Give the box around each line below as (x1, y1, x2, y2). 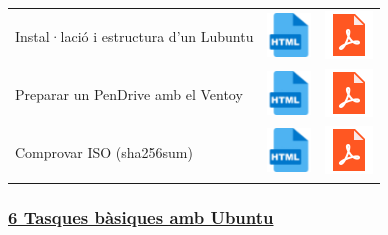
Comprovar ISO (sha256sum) (15, 141, 193, 162)
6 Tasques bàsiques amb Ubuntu (8, 205, 274, 230)
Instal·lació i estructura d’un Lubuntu (15, 26, 254, 47)
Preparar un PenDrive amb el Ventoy (15, 84, 243, 105)
